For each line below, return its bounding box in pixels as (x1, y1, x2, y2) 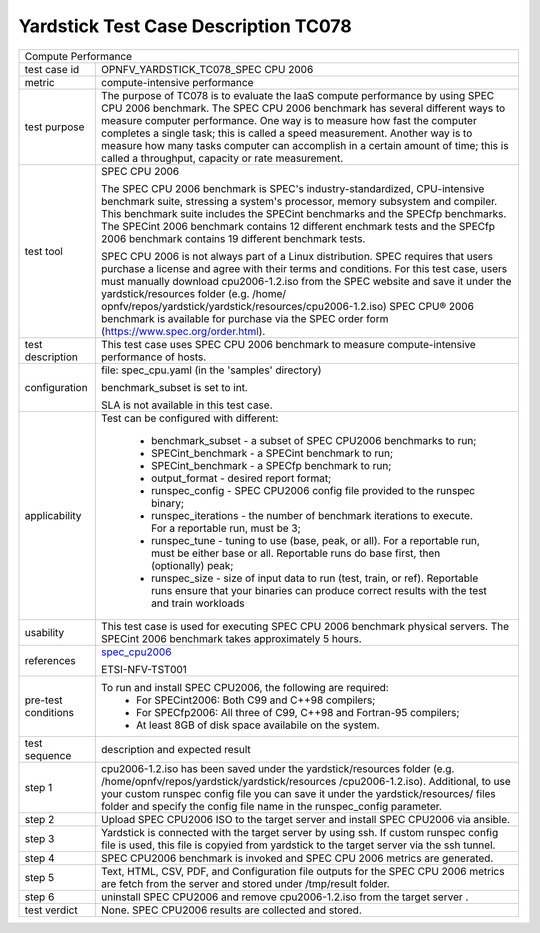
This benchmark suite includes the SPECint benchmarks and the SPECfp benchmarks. (101, 206, 507, 220)
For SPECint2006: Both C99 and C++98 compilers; (136, 693, 376, 707)
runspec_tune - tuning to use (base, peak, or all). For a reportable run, (151, 533, 480, 547)
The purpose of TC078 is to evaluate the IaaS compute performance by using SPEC (101, 88, 495, 102)
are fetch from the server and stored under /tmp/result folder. (101, 876, 390, 890)
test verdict (24, 903, 79, 917)
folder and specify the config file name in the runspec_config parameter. (101, 799, 442, 813)
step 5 (24, 870, 55, 884)
